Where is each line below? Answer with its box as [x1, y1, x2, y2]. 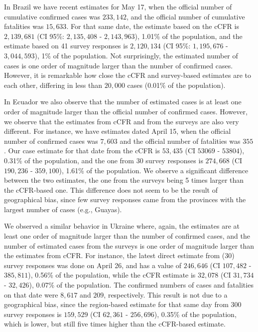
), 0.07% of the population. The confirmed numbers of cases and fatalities [29, 280, 254, 290]
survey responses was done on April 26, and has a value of [4, 260, 182, 270]
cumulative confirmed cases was [4, 11, 101, 21]
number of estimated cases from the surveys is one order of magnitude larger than [4, 240, 254, 251]
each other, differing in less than [4, 79, 103, 90]
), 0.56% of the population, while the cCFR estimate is [28, 270, 196, 280]
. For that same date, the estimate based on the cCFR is [66, 21, 239, 31]
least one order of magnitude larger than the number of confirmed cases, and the [4, 231, 250, 241]
